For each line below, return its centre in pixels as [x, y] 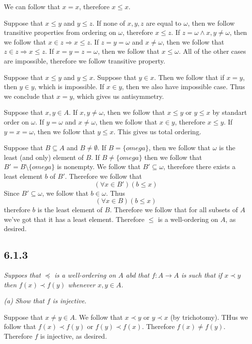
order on [16, 121]
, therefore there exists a [199, 166]
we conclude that [29, 96]
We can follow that [32, 6]
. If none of [109, 23]
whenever [82, 284]
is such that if [202, 275]
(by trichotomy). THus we [209, 317]
